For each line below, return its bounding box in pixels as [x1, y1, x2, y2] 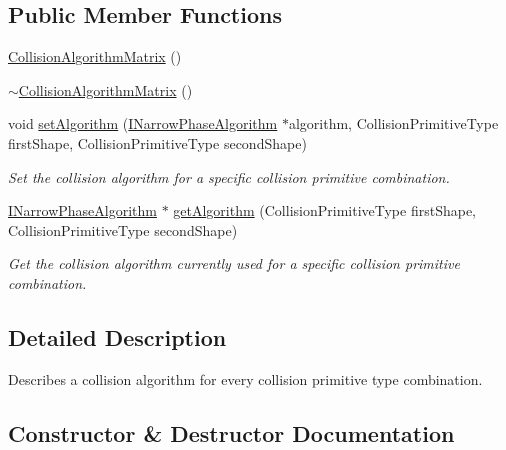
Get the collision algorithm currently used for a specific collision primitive [8, 253, 460, 274]
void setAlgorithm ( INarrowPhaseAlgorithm [8, 113, 278, 134]
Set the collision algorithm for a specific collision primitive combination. [8, 166, 450, 187]
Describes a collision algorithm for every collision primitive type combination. [8, 368, 483, 389]
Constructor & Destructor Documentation [8, 417, 455, 448]
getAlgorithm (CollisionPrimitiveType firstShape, [173, 200, 476, 221]
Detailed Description [8, 321, 227, 352]
